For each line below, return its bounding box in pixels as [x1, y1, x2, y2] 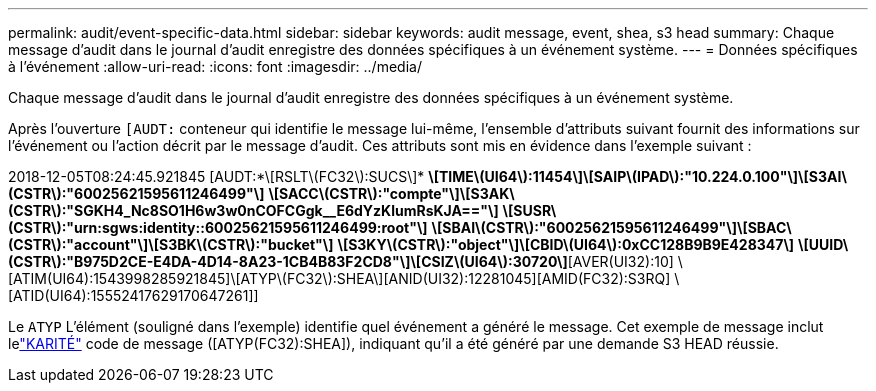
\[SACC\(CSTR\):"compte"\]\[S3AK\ [268, 185, 515, 202]
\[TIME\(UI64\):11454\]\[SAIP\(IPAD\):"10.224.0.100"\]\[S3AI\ [428, 168, 847, 185]
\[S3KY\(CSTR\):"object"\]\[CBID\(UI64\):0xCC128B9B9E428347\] [337, 236, 795, 253]
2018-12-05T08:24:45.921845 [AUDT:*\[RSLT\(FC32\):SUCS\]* [8, 168, 425, 185]
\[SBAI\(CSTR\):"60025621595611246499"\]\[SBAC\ [431, 219, 792, 236]
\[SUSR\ [502, 202, 557, 219]
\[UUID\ [798, 236, 849, 253]
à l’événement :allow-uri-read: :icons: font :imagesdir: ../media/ [8, 58, 422, 75]
